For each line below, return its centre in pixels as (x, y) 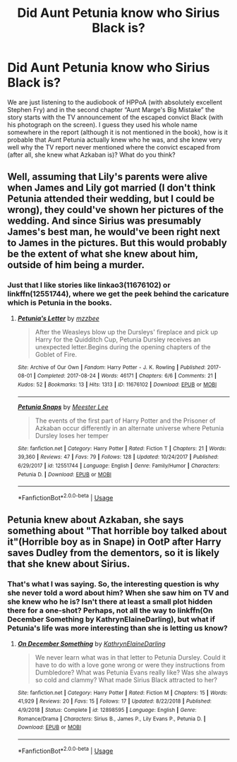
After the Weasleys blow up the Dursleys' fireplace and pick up (127, 332)
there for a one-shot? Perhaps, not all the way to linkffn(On (110, 610)
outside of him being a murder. (76, 265)
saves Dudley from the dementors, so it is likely (114, 553)
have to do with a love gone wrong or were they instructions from (130, 665)
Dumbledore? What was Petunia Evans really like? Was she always (132, 672)
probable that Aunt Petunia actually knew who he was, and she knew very (115, 140)
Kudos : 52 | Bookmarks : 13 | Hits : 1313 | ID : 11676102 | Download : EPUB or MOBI (117, 385)
